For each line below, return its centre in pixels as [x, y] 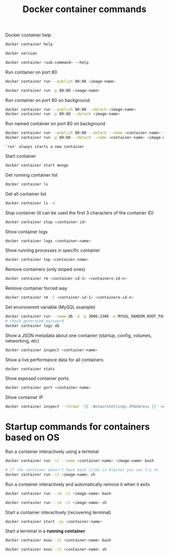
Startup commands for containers [77, 427]
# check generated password [35, 321]
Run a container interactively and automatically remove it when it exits [78, 484]
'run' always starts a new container [45, 147]
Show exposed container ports [37, 378]
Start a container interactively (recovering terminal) [58, 512]
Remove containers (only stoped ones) [45, 269]
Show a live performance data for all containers [54, 360]
